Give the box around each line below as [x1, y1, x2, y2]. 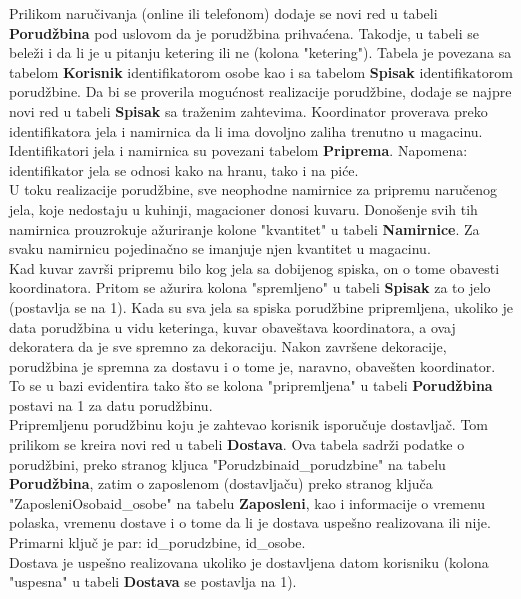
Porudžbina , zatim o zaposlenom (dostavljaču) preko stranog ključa [9, 473, 433, 494]
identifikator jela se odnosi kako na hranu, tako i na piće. [9, 159, 359, 180]
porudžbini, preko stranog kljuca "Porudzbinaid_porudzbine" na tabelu [9, 453, 446, 474]
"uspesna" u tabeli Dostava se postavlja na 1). [9, 571, 297, 592]
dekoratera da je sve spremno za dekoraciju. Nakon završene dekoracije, [9, 336, 447, 357]
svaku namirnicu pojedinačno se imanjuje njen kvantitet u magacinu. [9, 238, 431, 259]
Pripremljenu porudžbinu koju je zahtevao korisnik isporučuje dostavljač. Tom [9, 414, 489, 435]
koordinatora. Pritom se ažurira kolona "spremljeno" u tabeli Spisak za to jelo [9, 277, 491, 298]
